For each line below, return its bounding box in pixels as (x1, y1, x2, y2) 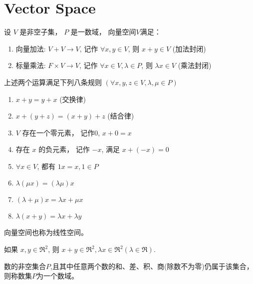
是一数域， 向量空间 (70, 26, 136, 37)
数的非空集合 (4, 260, 46, 271)
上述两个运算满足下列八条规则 (4, 76, 102, 87)
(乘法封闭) (178, 60, 212, 70)
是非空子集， (19, 26, 62, 37)
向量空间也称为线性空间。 (4, 227, 88, 237)
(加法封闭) (172, 43, 206, 53)
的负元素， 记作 (38, 144, 90, 154)
